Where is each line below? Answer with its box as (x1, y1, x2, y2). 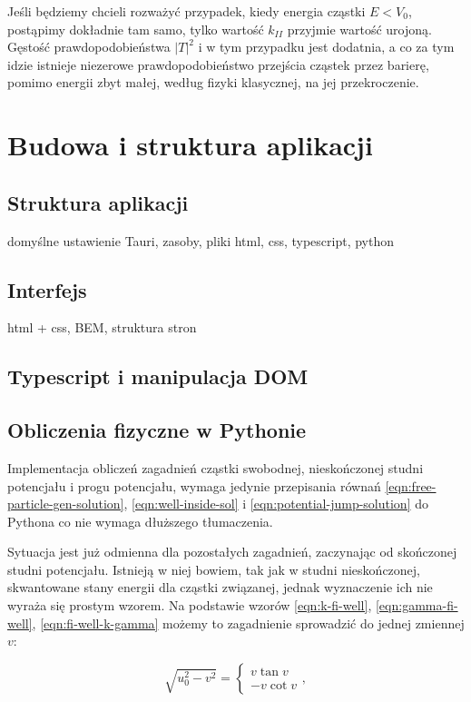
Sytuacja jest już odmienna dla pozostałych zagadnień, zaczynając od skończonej (7, 542, 457, 561)
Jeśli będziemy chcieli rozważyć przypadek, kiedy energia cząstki (7, 2, 366, 20)
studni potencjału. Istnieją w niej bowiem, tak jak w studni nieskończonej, (7, 559, 420, 578)
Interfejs (7, 275, 87, 303)
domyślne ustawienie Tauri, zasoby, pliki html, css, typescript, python (7, 231, 395, 250)
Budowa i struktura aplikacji (7, 126, 373, 163)
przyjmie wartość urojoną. (287, 19, 432, 38)
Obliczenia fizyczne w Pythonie (7, 416, 307, 444)
